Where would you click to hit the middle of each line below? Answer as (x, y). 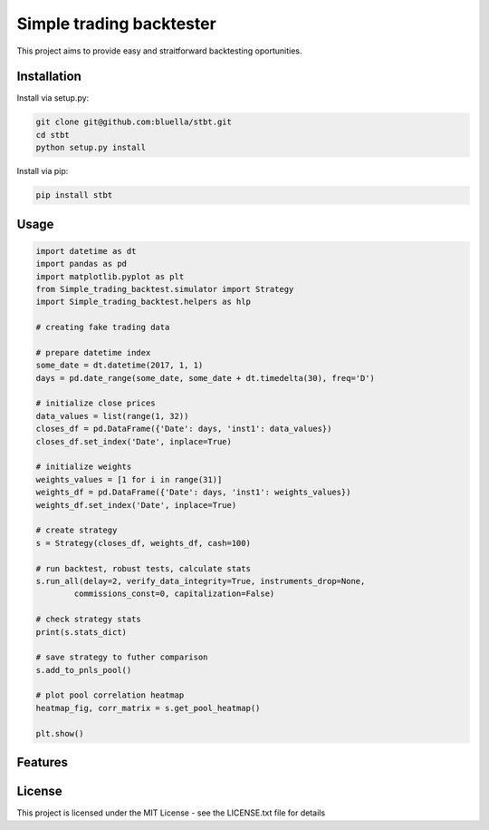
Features (42, 762)
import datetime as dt (86, 251)
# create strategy (77, 530)
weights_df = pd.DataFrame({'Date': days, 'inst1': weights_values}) (193, 493)
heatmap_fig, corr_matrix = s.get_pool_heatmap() (148, 708)
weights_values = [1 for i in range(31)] (129, 479)
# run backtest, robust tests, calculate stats (143, 568)
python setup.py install (91, 148)
